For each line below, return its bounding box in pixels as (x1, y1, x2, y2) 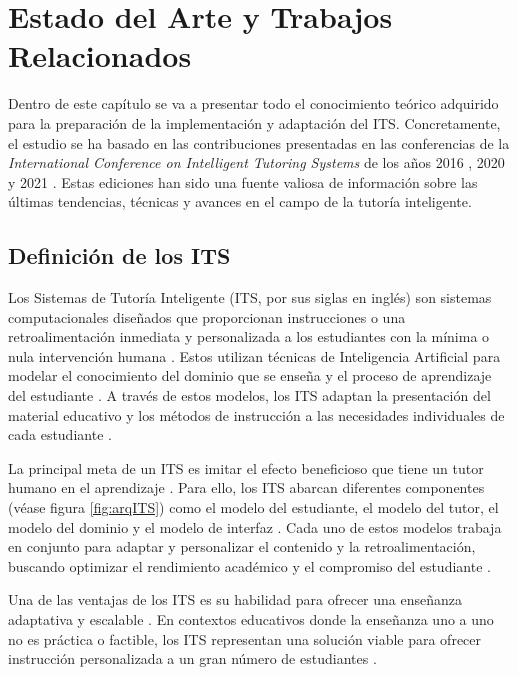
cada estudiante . (8, 424, 112, 445)
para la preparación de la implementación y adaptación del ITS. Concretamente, (8, 112, 501, 133)
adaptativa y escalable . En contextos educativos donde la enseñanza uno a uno (8, 608, 494, 629)
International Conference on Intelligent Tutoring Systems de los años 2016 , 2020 (8, 152, 505, 173)
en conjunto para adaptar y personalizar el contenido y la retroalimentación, (8, 536, 476, 557)
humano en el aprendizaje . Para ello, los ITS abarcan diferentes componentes (8, 477, 485, 498)
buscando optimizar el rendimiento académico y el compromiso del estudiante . (8, 555, 491, 576)
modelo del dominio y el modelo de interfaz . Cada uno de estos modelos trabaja (8, 516, 502, 537)
